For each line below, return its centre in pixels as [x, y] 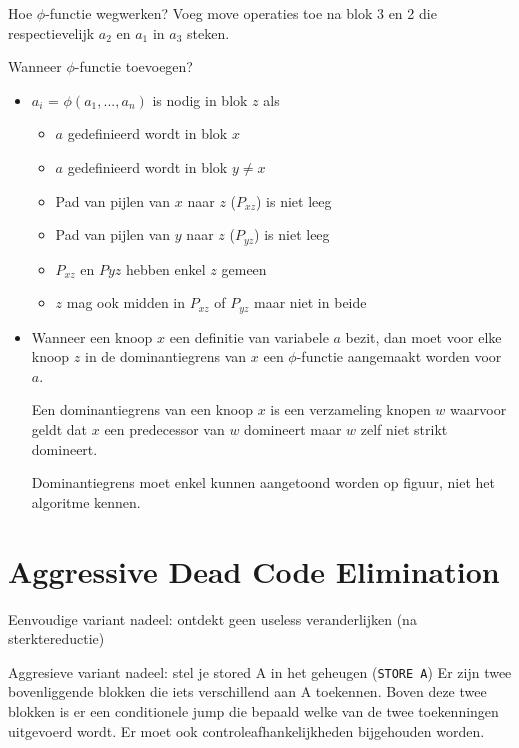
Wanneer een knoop [92, 336]
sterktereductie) [56, 638]
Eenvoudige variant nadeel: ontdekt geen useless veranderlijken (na [212, 618]
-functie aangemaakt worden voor [399, 356]
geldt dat [59, 429]
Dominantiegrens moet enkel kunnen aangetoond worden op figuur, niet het [263, 482]
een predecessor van [164, 429]
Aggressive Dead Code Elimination [254, 570]
